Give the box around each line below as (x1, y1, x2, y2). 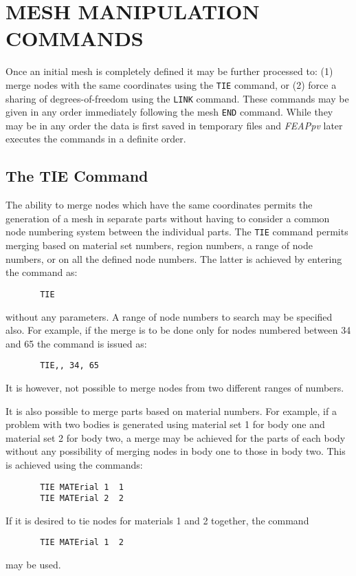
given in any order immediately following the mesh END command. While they (5, 105, 333, 119)
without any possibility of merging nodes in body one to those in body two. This (5, 444, 346, 458)
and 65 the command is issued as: (5, 336, 147, 350)
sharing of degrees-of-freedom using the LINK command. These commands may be (5, 91, 349, 105)
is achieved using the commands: (5, 457, 143, 471)
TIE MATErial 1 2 (40, 537, 124, 548)
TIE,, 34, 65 (40, 361, 100, 371)
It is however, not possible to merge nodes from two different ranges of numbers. (5, 380, 344, 394)
